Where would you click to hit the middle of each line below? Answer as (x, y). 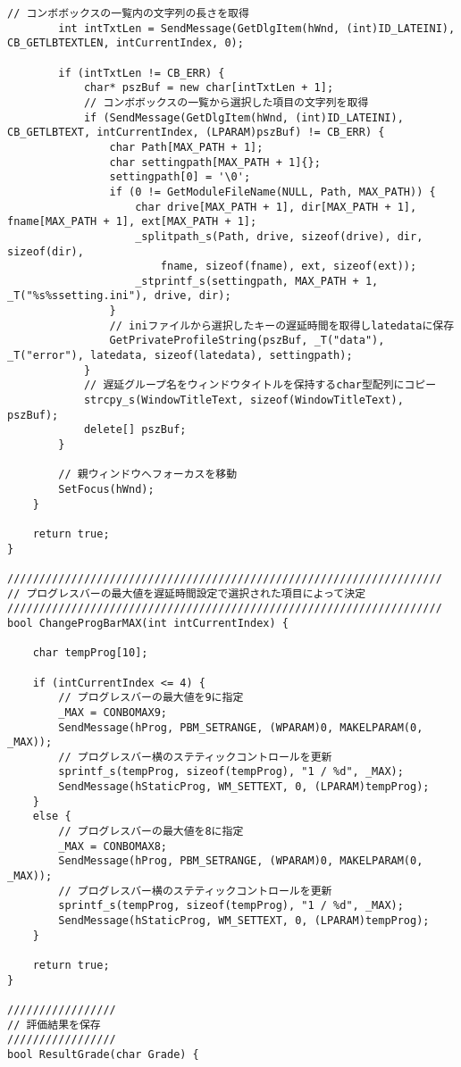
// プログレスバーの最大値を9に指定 (151, 698)
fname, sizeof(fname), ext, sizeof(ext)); (289, 267)
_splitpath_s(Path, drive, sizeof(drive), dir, (279, 236)
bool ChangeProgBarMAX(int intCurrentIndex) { (148, 623)
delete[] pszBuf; (135, 430)
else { (52, 817)
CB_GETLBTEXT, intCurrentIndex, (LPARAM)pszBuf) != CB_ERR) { (196, 133)
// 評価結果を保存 (54, 1025)
